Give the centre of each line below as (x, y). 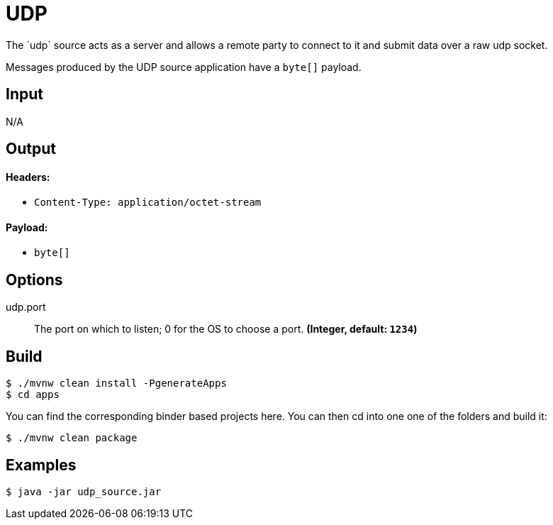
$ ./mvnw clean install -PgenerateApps (116, 383)
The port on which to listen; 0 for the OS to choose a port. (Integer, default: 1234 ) (226, 329)
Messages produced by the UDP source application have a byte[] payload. (184, 67)
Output (31, 149)
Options (34, 280)
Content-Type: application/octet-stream (148, 203)
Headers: (28, 177)
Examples (41, 465)
